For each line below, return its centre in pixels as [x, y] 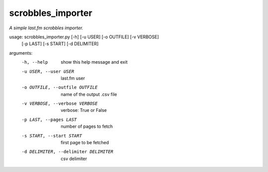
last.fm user [73, 78]
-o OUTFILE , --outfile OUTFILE [60, 87]
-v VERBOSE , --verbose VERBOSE [60, 104]
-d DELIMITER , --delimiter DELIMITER [67, 152]
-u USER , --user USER [48, 71]
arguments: [21, 53]
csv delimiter [74, 159]
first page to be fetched [85, 143]
